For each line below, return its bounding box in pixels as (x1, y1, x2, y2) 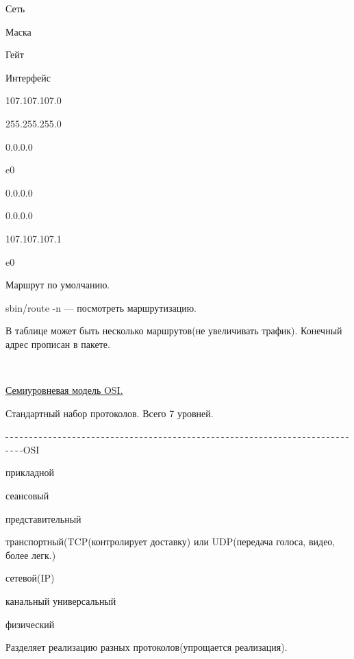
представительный (5, 511, 81, 525)
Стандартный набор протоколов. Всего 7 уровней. (5, 406, 214, 420)
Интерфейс (5, 70, 51, 84)
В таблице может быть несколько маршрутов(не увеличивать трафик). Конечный (5, 323, 342, 338)
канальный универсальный (5, 594, 116, 608)
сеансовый (5, 488, 49, 503)
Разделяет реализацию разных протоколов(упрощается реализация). (5, 640, 288, 654)
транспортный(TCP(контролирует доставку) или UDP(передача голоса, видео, (5, 534, 336, 549)
